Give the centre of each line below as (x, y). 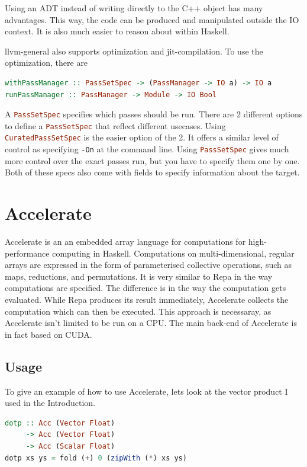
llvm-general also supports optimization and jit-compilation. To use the (134, 51)
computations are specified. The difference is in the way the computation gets (146, 288)
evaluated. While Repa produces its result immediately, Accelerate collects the (147, 300)
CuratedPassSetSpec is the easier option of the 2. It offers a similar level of (142, 137)
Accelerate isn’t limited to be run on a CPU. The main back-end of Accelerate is (151, 323)
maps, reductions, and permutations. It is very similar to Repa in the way (139, 276)
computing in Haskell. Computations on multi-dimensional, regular (173, 253)
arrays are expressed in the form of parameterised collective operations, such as (148, 265)
